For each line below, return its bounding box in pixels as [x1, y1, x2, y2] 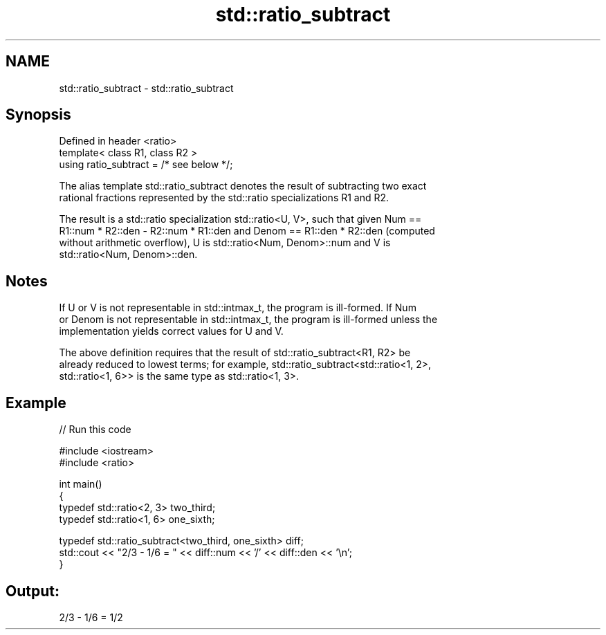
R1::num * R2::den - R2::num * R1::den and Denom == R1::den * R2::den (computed [59, 225, 435, 237]
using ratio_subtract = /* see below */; [59, 158, 233, 171]
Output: [6, 582, 59, 600]
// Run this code [59, 423, 131, 436]
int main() [59, 478, 102, 490]
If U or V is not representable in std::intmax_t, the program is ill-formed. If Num [59, 302, 416, 314]
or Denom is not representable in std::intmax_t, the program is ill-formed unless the [59, 313, 438, 326]
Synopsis [6, 106, 71, 124]
